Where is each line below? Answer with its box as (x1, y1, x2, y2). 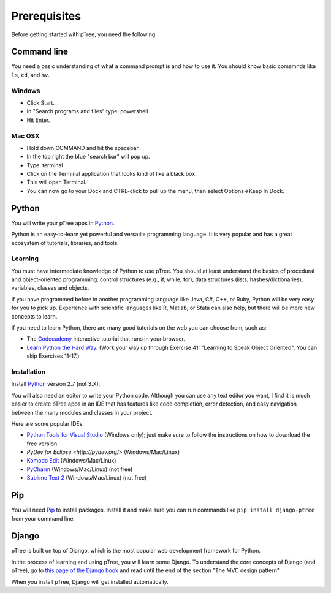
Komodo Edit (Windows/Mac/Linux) (26, 457, 116, 464)
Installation (11, 368, 46, 376)
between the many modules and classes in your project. (11, 409, 153, 416)
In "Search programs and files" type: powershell (26, 108, 148, 115)
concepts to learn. (11, 312, 58, 320)
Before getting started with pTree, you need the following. (11, 31, 158, 38)
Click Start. (26, 99, 55, 107)
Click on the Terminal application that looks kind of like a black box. (26, 170, 197, 178)
